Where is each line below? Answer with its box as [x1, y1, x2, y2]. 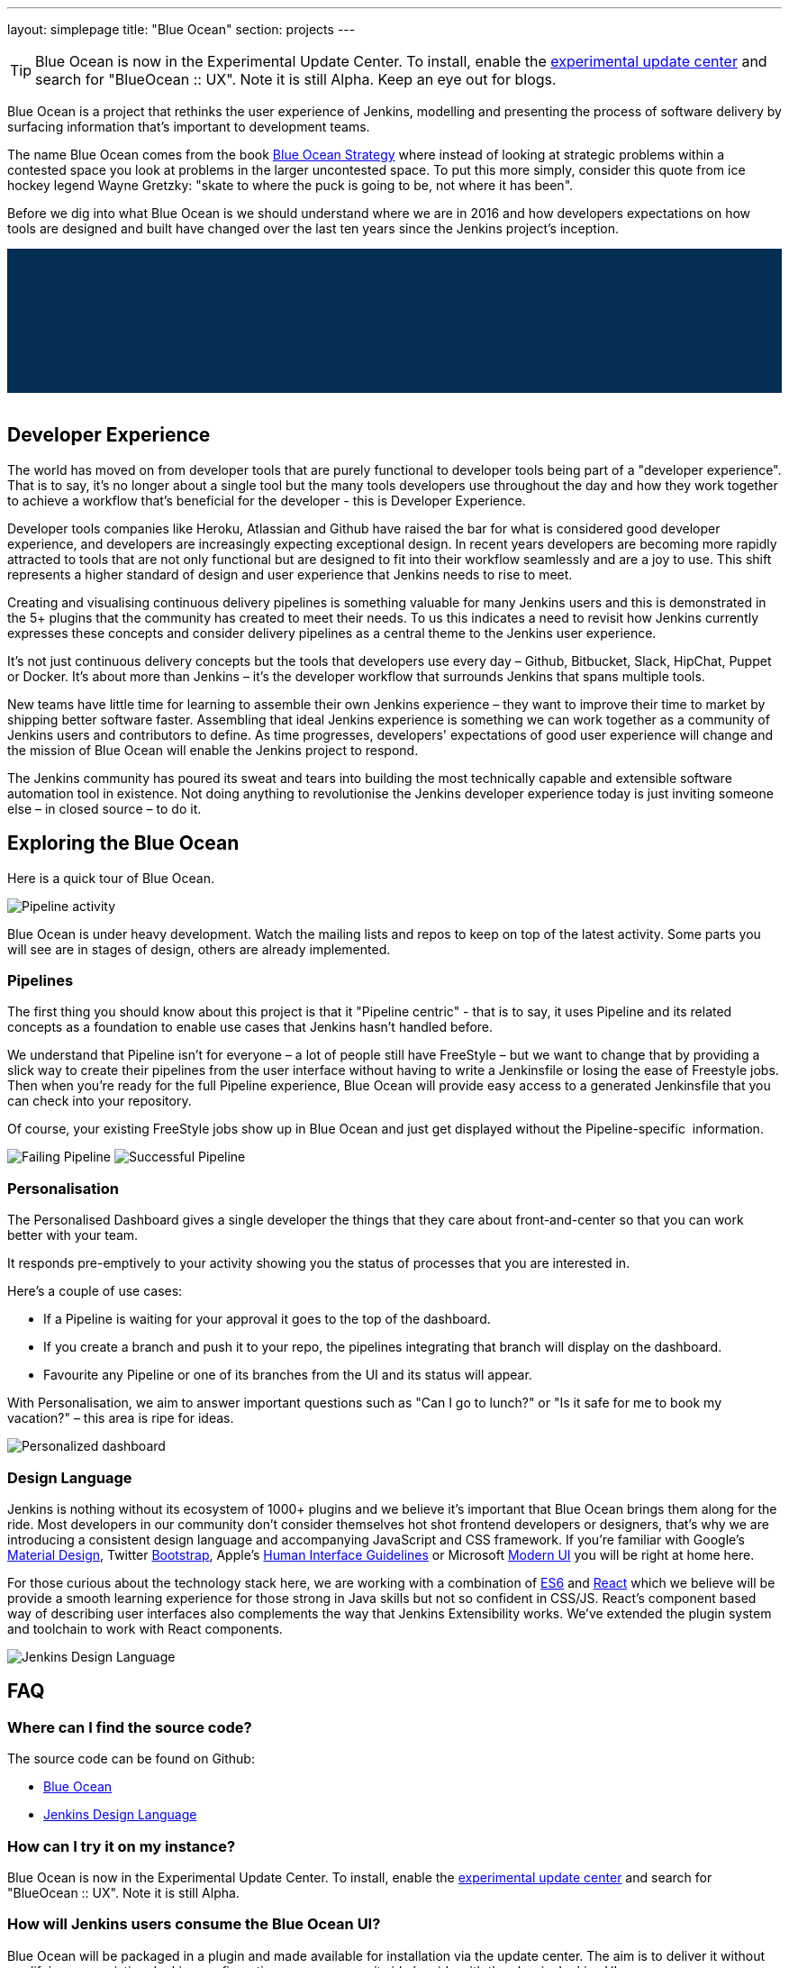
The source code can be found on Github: [7, 1751, 255, 1767]
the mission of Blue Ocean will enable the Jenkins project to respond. [7, 742, 419, 758]
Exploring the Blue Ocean [7, 832, 240, 855]
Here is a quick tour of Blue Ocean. [7, 870, 215, 886]
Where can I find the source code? [7, 1717, 252, 1736]
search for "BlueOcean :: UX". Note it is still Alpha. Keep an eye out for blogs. [35, 70, 557, 88]
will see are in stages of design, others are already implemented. [7, 941, 391, 957]
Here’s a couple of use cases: [7, 1283, 183, 1299]
